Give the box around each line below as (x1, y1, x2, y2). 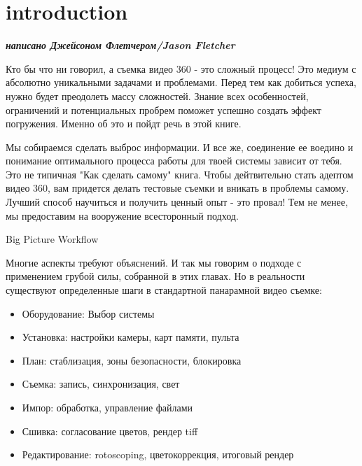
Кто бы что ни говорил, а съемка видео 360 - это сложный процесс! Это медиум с (6, 61, 356, 76)
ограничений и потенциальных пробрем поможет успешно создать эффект (6, 102, 321, 117)
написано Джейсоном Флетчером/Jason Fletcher (6, 38, 235, 52)
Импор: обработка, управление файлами (22, 400, 193, 414)
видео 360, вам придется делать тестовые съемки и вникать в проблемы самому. (6, 181, 349, 195)
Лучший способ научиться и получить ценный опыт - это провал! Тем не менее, (6, 195, 348, 209)
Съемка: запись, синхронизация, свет (22, 376, 180, 391)
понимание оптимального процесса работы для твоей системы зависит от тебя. (6, 153, 342, 168)
